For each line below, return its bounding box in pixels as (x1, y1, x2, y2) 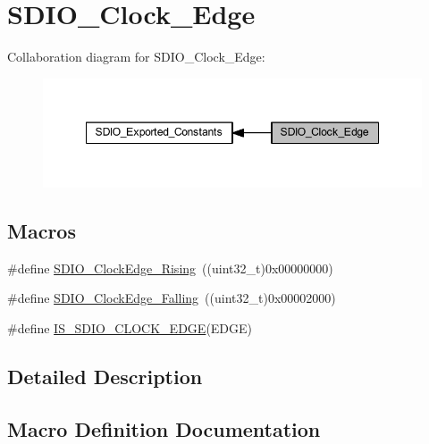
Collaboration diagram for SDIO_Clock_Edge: (7, 47, 265, 66)
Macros (7, 216, 76, 244)
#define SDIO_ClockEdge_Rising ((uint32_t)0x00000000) (7, 258, 333, 277)
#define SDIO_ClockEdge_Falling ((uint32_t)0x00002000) (7, 289, 336, 307)
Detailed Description (7, 362, 203, 390)
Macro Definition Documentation (7, 415, 321, 442)
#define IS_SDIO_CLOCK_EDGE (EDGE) (7, 318, 253, 337)
